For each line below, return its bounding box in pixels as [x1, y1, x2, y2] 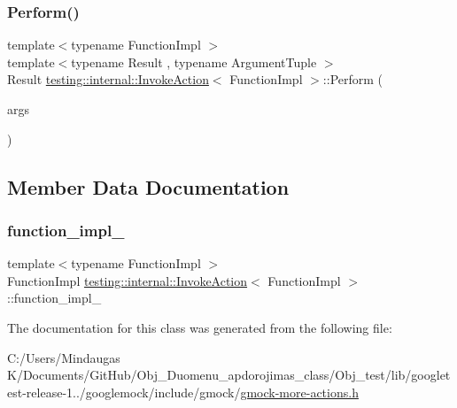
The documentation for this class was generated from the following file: [7, 318, 392, 336]
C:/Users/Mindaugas [7, 348, 120, 366]
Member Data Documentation [7, 173, 290, 200]
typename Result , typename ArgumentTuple [71, 52, 317, 71]
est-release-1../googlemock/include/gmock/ [7, 382, 241, 401]
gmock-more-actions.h [240, 382, 359, 401]
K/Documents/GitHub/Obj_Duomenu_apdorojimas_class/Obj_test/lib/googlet [7, 366, 451, 384]
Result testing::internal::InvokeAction [7, 70, 209, 89]
